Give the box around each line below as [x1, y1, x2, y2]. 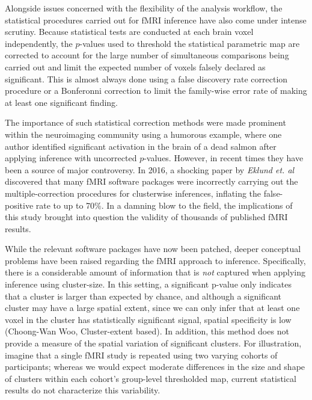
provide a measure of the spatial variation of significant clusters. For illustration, [5, 337, 302, 349]
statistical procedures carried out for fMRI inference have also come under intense [5, 13, 307, 26]
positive [5, 198, 34, 211]
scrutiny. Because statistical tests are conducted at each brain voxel [5, 25, 254, 38]
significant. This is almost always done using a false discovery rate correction [5, 72, 288, 85]
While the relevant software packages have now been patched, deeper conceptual [5, 242, 301, 255]
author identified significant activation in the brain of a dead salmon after [5, 140, 277, 152]
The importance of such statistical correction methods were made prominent [5, 116, 286, 129]
